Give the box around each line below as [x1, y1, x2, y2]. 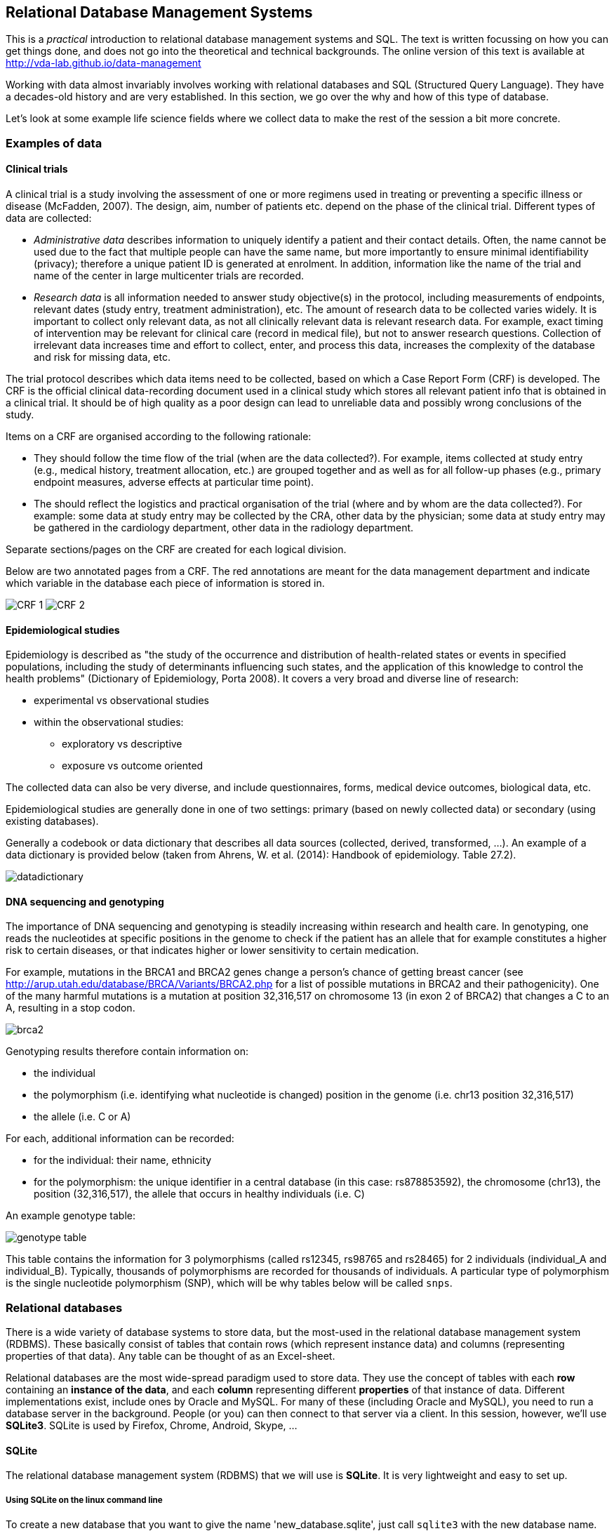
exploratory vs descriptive [62, 738, 182, 750]
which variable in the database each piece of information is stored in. [6, 577, 325, 590]
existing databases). [6, 815, 99, 828]
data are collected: [6, 212, 92, 225]
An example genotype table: [6, 1209, 136, 1222]
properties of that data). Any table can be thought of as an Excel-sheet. [6, 1350, 335, 1363]
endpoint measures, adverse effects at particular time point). [34, 476, 314, 489]
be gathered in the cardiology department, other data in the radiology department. [34, 522, 414, 534]
